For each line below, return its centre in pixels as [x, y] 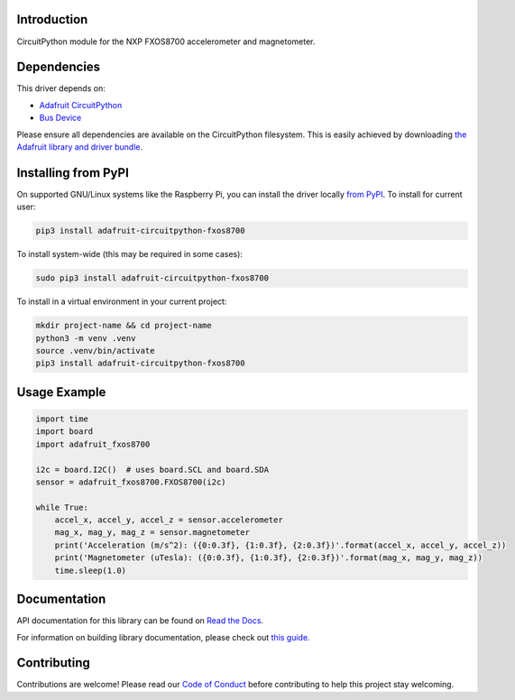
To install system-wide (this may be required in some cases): [130, 254]
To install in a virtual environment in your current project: [122, 301]
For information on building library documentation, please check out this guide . [163, 637]
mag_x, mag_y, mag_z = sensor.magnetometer [152, 533]
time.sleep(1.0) [90, 570]
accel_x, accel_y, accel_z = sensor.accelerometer [169, 520]
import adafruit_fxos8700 [93, 444]
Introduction [52, 19]
